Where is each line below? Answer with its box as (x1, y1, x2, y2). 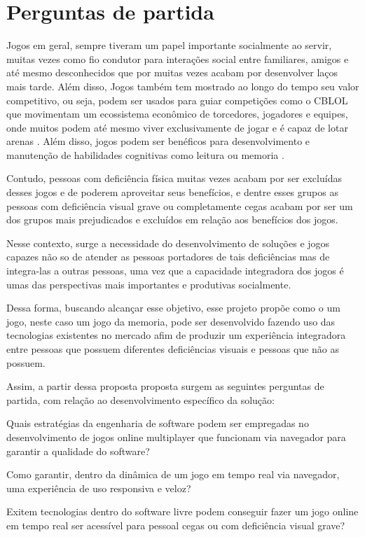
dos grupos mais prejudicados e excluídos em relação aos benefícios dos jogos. (6, 212, 338, 227)
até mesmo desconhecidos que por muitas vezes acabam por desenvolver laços (6, 65, 338, 80)
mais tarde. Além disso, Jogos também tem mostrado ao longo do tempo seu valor (6, 78, 359, 93)
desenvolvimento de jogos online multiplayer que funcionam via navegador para (6, 429, 346, 444)
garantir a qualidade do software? (6, 443, 150, 458)
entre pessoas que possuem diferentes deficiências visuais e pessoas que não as (6, 342, 340, 356)
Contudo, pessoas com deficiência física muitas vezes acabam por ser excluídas (6, 171, 342, 186)
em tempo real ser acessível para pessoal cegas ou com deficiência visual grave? (6, 517, 345, 532)
